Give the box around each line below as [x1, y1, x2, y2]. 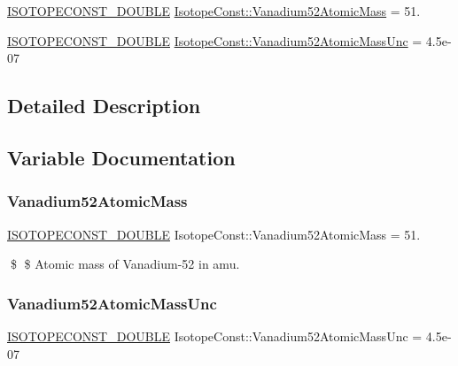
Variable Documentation [7, 143, 236, 171]
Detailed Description [7, 92, 201, 119]
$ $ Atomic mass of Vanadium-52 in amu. [10, 255, 240, 273]
